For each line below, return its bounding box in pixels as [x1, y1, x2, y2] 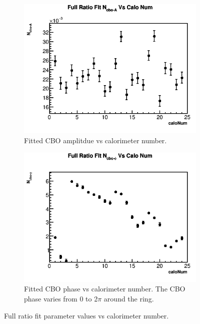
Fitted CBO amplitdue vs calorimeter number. [24, 135, 167, 145]
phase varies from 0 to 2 [24, 293, 98, 304]
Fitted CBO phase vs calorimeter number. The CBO [24, 283, 185, 294]
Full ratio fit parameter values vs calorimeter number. [4, 310, 169, 320]
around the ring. [103, 293, 154, 304]
